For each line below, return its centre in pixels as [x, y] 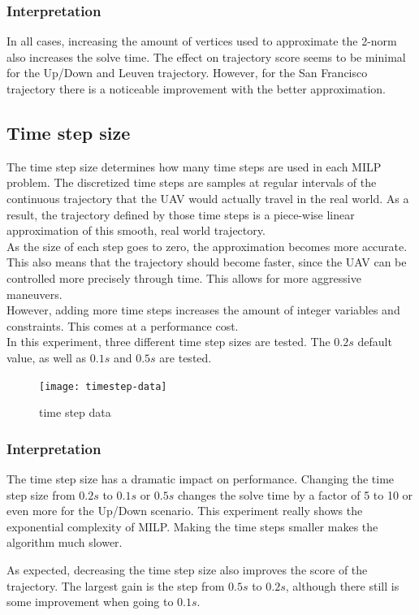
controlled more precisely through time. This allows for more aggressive [184, 277]
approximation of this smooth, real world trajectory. [136, 230]
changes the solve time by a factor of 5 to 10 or [295, 494]
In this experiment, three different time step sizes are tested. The [168, 342]
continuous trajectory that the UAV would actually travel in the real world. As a [208, 198]
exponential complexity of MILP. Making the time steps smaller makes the [192, 526]
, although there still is [342, 585]
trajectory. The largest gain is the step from [116, 585]
